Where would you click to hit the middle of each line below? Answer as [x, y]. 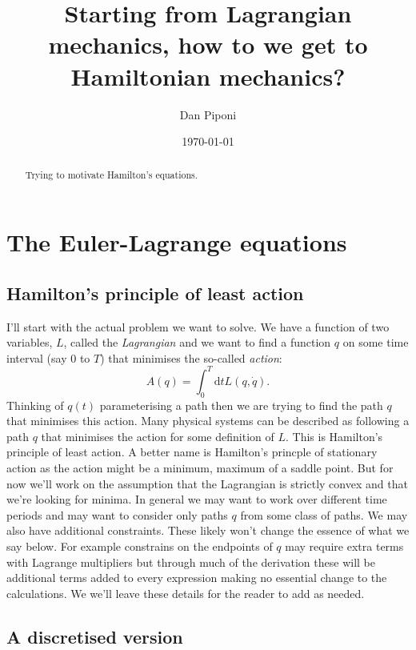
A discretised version [95, 636]
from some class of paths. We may [324, 514]
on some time [376, 342]
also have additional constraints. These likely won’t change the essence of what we [208, 530]
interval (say [37, 357]
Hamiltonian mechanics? [208, 76]
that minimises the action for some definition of [158, 436]
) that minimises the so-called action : [191, 357]
